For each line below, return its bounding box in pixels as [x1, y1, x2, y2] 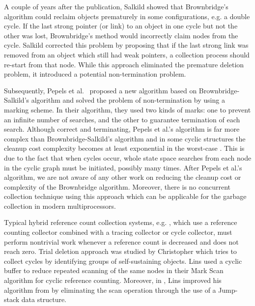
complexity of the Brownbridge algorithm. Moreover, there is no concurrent [4, 181, 231, 192]
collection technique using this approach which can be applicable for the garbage [4, 191, 247, 201]
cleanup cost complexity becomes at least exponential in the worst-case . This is [4, 143, 245, 153]
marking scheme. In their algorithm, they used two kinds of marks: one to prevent [4, 104, 251, 114]
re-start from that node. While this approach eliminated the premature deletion [4, 59, 244, 69]
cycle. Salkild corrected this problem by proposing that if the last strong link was [4, 40, 249, 50]
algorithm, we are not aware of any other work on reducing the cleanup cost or [4, 172, 241, 182]
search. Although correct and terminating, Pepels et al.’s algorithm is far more [4, 124, 240, 134]
